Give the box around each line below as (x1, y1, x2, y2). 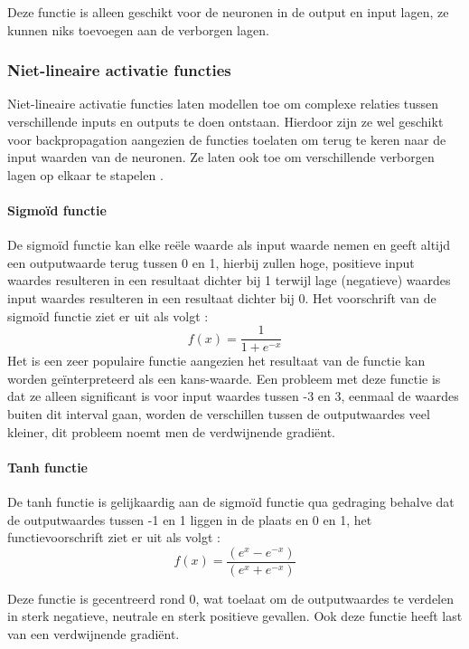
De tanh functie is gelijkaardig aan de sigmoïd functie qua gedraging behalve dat (7, 492, 455, 511)
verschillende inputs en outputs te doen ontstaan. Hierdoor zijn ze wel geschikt (7, 112, 444, 130)
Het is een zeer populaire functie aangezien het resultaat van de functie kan (7, 351, 426, 370)
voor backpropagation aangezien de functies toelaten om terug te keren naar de (7, 129, 446, 148)
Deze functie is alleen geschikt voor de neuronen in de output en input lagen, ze (7, 3, 449, 21)
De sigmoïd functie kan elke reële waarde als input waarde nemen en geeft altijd (7, 235, 451, 254)
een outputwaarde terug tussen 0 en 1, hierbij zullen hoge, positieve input (7, 253, 415, 272)
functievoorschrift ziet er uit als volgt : (7, 528, 220, 547)
